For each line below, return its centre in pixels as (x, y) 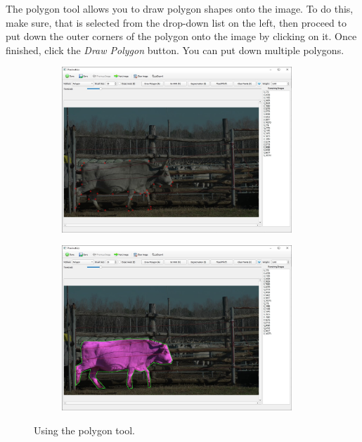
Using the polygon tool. (84, 430)
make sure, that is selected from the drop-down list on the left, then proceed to (176, 22)
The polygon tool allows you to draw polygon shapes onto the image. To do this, (180, 8)
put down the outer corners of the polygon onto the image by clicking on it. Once (181, 36)
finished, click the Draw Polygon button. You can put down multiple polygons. (175, 50)
